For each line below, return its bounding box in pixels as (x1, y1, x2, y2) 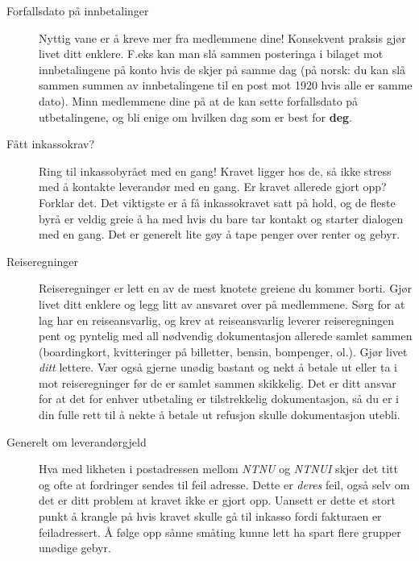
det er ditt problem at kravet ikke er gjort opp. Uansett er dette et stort (39, 492, 396, 509)
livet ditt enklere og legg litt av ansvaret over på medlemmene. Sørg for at (39, 295, 405, 312)
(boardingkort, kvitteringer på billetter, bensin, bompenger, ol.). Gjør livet (39, 343, 408, 359)
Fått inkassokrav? (6, 135, 94, 152)
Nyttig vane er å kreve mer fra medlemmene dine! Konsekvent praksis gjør (39, 29, 406, 46)
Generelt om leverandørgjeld (6, 433, 147, 450)
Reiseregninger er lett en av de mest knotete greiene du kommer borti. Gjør (39, 280, 413, 297)
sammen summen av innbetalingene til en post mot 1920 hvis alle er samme (39, 77, 413, 93)
